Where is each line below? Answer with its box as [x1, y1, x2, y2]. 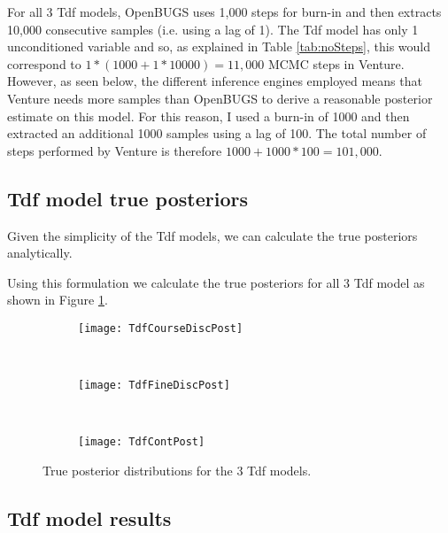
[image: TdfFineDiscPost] [78, 379, 230, 392]
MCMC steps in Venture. [267, 54, 405, 73]
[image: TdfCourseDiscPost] [78, 321, 243, 335]
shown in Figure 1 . [7, 290, 108, 309]
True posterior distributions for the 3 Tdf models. [42, 461, 312, 480]
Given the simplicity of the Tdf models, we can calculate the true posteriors [7, 226, 418, 244]
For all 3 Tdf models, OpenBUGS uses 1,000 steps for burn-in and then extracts [7, 3, 442, 20]
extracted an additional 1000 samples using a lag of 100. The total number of [7, 124, 427, 143]
